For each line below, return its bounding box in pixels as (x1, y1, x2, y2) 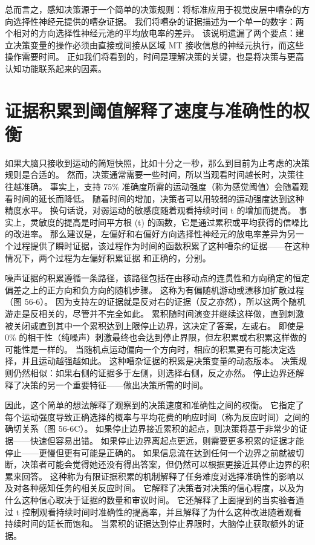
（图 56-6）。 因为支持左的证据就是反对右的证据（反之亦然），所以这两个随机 (5, 295, 305, 308)
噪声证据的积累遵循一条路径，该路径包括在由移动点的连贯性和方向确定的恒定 (5, 272, 310, 284)
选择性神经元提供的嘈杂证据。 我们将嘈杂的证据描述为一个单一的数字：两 (13, 15, 304, 27)
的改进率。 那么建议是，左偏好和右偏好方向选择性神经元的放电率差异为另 (5, 227, 296, 240)
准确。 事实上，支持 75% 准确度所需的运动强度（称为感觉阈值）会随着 (21, 180, 300, 193)
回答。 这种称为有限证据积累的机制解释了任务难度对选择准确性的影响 (21, 469, 296, 482)
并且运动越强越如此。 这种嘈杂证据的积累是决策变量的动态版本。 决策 (21, 354, 299, 367)
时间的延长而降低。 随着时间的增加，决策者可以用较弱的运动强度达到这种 (13, 192, 304, 204)
